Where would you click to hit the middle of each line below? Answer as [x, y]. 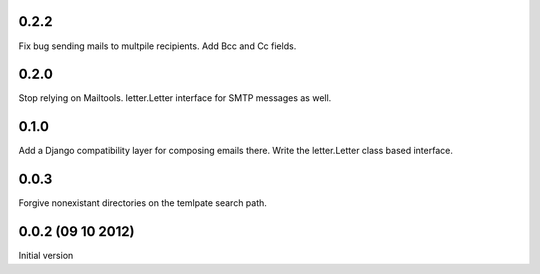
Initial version [46, 256]
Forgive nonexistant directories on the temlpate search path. [142, 203]
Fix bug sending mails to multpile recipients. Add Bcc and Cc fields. [157, 46]
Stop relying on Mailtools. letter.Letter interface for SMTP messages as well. [175, 98]
